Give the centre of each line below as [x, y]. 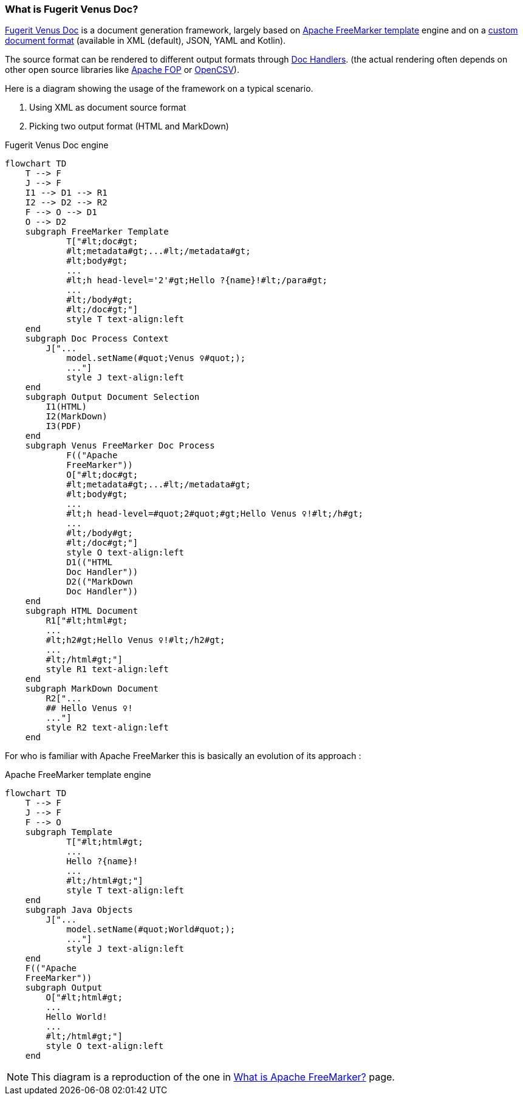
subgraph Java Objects [79, 910]
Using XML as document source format [108, 108]
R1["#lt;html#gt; [87, 621]
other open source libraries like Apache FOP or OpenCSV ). [122, 70]
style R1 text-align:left [107, 669]
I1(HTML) [66, 407]
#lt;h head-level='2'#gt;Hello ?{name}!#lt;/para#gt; [197, 280]
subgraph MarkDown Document [92, 689]
